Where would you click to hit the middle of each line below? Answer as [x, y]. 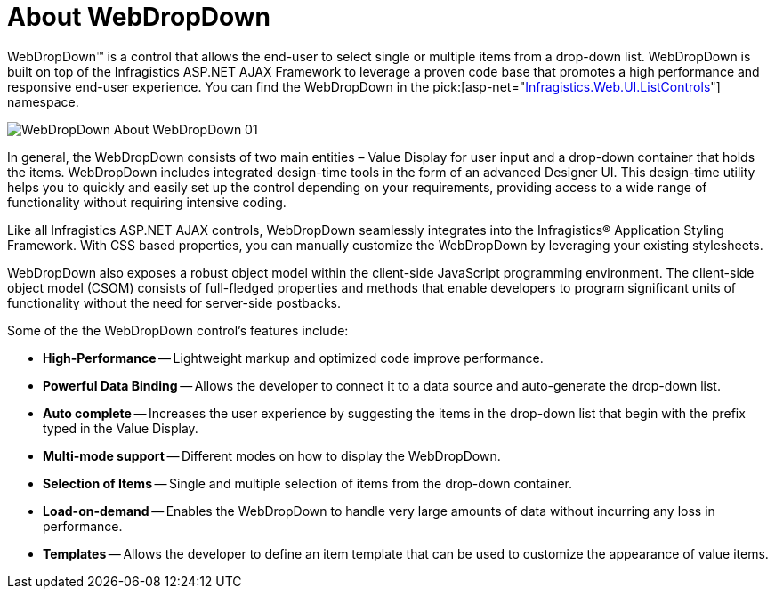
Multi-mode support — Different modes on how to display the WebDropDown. [272, 455]
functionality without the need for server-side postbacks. [174, 302]
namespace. [43, 101]
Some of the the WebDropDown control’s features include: [178, 330]
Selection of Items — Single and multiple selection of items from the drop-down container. [307, 483]
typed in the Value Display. [121, 428]
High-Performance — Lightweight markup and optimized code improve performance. [293, 358]
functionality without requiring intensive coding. [147, 202]
